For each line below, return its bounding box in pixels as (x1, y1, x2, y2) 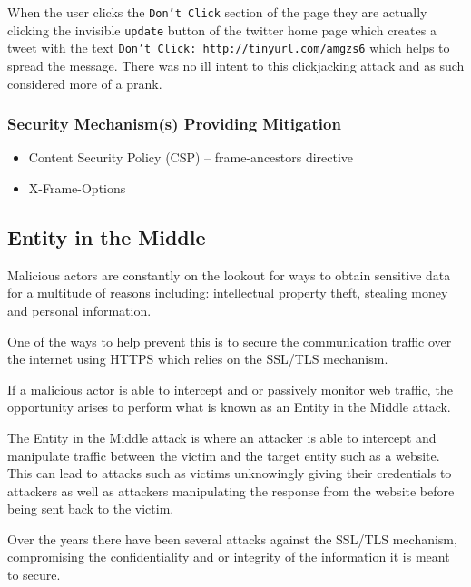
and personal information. (7, 300, 152, 319)
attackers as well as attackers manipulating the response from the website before (7, 481, 455, 500)
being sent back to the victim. (7, 499, 174, 518)
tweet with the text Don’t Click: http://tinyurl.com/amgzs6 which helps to (7, 38, 450, 57)
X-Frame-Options (28, 178, 126, 197)
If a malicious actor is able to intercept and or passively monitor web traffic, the (7, 379, 453, 398)
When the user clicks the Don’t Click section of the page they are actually (7, 3, 427, 21)
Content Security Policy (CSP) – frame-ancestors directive (28, 148, 354, 167)
